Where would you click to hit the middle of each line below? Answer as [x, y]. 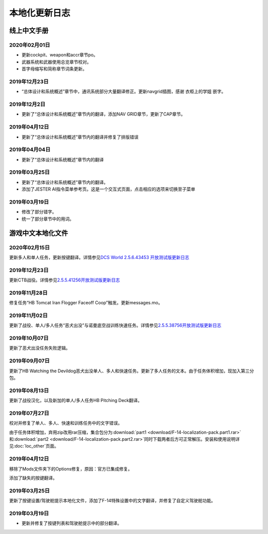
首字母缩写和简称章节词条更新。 [54, 69]
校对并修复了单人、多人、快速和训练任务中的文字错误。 [66, 423]
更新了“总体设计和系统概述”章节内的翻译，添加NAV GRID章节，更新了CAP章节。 [103, 114]
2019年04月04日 [30, 150]
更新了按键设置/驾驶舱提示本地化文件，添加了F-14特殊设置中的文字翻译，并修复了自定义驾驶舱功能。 [112, 501]
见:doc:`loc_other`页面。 [34, 446]
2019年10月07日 [29, 338]
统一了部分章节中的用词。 [48, 219]
